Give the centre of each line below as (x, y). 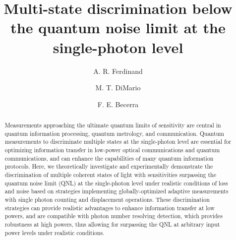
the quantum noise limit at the (118, 28)
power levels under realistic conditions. (55, 232)
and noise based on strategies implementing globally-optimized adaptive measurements (117, 191)
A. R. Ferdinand (118, 71)
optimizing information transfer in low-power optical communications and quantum (112, 150)
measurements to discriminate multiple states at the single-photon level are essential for (118, 142)
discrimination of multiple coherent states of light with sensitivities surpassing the (110, 175)
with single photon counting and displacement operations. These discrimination (107, 199)
